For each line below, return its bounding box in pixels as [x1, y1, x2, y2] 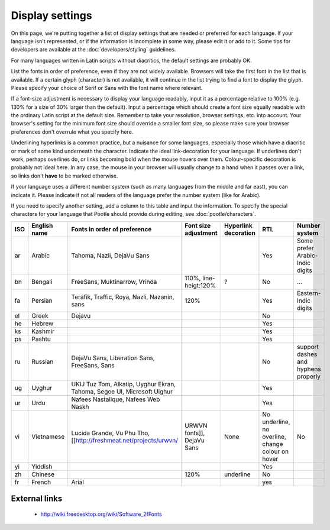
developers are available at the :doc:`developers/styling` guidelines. [11, 46, 176, 53]
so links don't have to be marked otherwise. [11, 172, 118, 179]
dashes [296, 350, 318, 358]
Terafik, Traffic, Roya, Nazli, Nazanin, [71, 293, 174, 301]
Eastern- [296, 289, 321, 297]
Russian [31, 357, 54, 366]
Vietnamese [31, 432, 65, 441]
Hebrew [31, 319, 54, 328]
